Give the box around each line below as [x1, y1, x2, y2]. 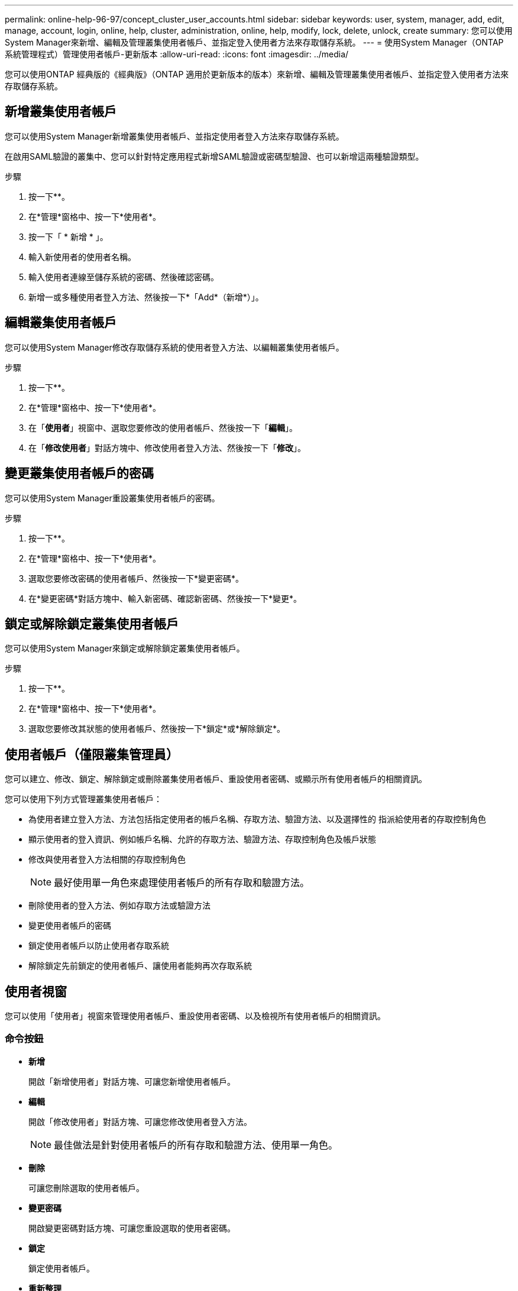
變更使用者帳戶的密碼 [28, 920, 111, 931]
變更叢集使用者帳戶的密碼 [5, 466, 154, 481]
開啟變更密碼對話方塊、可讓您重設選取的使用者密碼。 [28, 1222, 235, 1233]
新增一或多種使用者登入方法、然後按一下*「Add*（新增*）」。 [28, 291, 264, 302]
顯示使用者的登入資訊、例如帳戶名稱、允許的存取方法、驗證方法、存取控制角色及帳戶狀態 [28, 834, 376, 845]
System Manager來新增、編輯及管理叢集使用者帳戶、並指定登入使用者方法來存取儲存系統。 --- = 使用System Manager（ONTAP [5, 37, 504, 47]
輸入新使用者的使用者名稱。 [28, 251, 136, 262]
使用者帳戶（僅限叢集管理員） [5, 747, 179, 762]
